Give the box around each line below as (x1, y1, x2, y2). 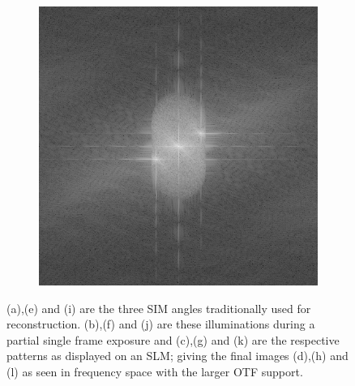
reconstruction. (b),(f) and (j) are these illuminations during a (6, 315, 315, 332)
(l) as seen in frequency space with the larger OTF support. (6, 362, 303, 380)
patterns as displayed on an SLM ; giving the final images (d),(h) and (6, 347, 349, 364)
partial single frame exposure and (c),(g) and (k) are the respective (6, 331, 340, 348)
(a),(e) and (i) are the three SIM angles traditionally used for (6, 299, 311, 316)
